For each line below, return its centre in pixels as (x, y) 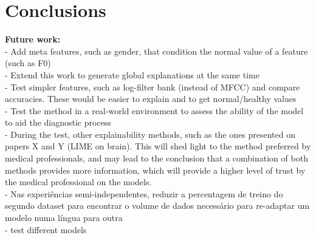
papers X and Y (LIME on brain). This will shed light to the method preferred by (158, 146)
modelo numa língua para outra (64, 218)
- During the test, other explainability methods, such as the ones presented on (150, 134)
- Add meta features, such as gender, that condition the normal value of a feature (156, 51)
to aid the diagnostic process (58, 122)
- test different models (46, 229)
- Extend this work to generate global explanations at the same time (132, 74)
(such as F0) (28, 63)
